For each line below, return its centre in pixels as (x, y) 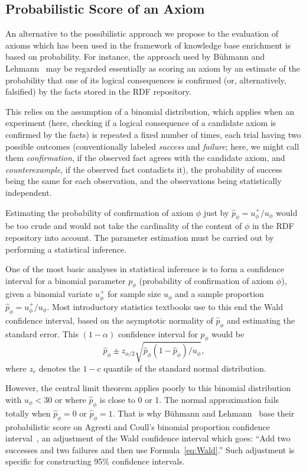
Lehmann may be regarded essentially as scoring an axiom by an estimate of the (153, 68)
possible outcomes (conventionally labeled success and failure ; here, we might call (152, 146)
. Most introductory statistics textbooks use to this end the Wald (165, 306)
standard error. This (42, 333)
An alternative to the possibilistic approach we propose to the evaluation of (142, 33)
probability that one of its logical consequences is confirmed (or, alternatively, (146, 80)
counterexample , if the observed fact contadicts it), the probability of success (144, 169)
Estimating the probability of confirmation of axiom (100, 212)
